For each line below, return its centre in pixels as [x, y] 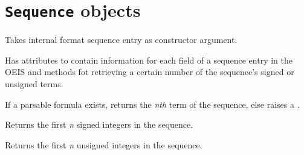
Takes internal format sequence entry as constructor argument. [121, 40]
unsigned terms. [34, 84]
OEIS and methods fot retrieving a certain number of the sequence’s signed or [150, 72]
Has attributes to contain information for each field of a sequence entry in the [149, 60]
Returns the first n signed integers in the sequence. [99, 124]
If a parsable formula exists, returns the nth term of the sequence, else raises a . [152, 104]
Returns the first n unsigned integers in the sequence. [104, 144]
